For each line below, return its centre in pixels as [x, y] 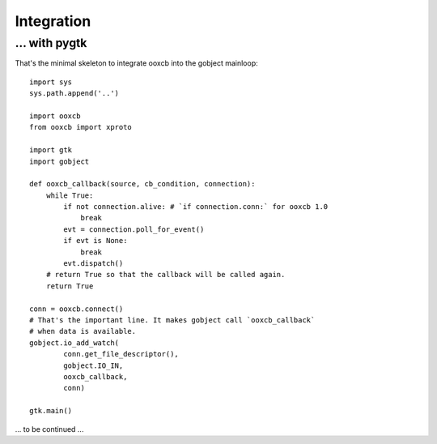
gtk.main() [51, 411]
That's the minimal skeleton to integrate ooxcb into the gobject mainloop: [136, 63]
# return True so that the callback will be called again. [165, 275]
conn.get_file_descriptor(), [121, 354]
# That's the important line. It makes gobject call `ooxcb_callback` [172, 320]
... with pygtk [51, 43]
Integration [53, 21]
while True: [70, 195]
